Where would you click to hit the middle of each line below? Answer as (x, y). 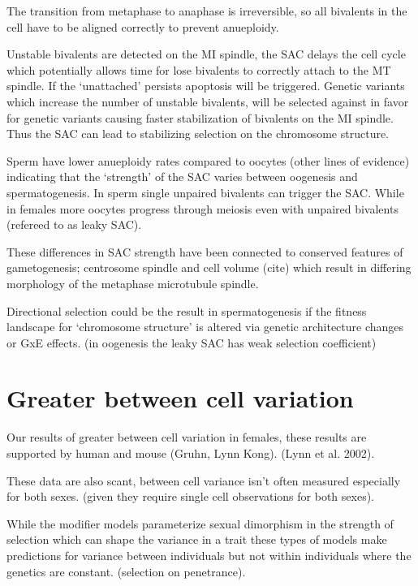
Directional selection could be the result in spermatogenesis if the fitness (187, 310)
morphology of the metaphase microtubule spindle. (133, 283)
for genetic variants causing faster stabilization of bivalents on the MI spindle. (200, 117)
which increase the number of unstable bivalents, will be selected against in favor (208, 101)
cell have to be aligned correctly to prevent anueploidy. (143, 26)
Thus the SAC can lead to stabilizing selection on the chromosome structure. (198, 134)
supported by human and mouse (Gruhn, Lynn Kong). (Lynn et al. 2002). (191, 453)
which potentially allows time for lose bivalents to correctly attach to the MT (199, 69)
